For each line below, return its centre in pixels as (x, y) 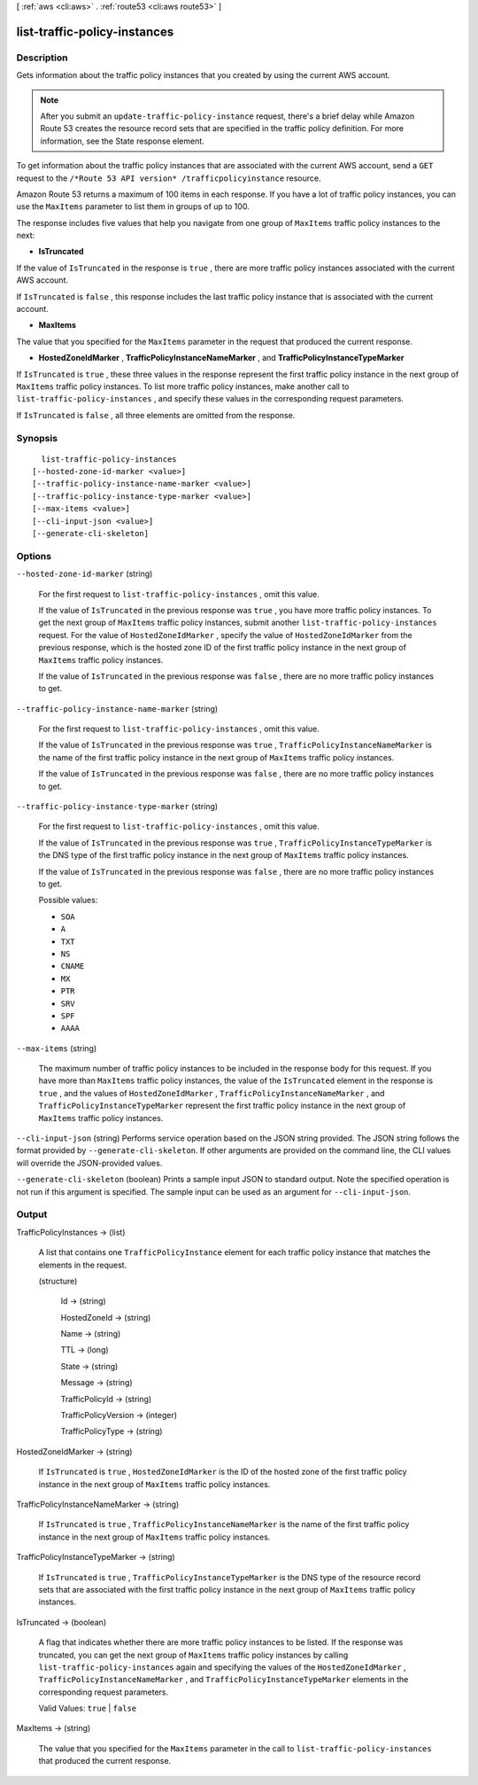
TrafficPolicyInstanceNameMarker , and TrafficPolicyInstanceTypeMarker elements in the (224, 1680)
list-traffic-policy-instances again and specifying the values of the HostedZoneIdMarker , (222, 1667)
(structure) (58, 1281)
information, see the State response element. (123, 141)
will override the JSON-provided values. (89, 1163)
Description (42, 58)
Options (34, 556)
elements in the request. (83, 1265)
